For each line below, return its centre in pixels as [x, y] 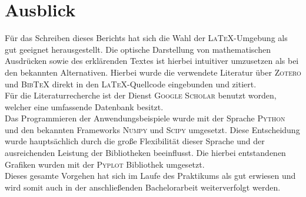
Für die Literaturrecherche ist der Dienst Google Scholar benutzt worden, [141, 95]
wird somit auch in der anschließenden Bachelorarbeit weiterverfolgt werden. [143, 187]
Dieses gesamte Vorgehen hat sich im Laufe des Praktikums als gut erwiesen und [150, 176]
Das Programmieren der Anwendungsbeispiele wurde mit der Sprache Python [145, 118]
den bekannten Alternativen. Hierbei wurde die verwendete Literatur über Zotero [153, 72]
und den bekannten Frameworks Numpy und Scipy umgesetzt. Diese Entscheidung [152, 129]
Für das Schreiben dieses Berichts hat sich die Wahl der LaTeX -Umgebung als [146, 38]
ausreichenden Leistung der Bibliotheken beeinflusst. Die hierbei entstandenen [145, 153]
